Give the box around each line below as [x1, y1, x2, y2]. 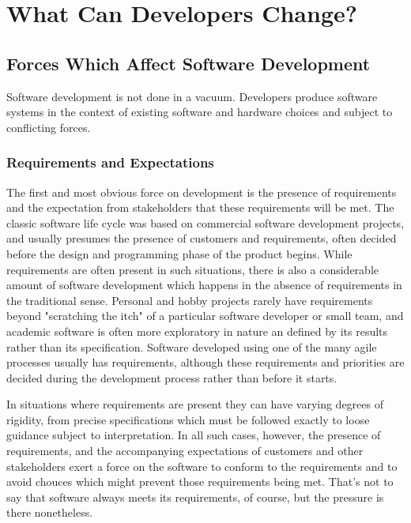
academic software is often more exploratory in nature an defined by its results [6, 322, 388, 339]
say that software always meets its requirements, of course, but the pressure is [6, 488, 384, 505]
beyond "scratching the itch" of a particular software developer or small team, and [6, 307, 404, 324]
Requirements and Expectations [6, 152, 214, 172]
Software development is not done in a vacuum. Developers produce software [6, 88, 378, 104]
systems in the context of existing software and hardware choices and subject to [6, 103, 393, 120]
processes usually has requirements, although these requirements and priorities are [6, 354, 405, 371]
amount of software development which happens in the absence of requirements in [6, 277, 402, 293]
